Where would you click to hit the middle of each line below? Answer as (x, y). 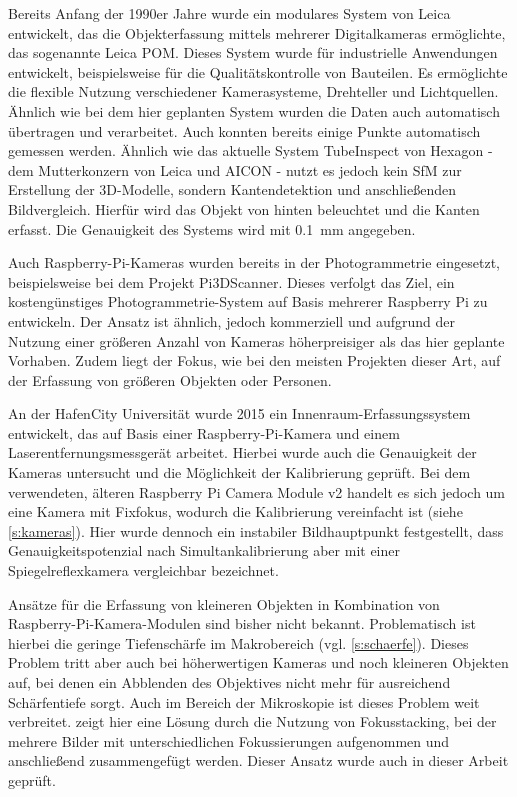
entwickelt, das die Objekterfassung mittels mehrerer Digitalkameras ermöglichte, (257, 32)
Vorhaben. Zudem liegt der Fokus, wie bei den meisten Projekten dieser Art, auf (254, 360)
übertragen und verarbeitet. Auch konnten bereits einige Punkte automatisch (244, 130)
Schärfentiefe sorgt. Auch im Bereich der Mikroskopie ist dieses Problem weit (244, 701)
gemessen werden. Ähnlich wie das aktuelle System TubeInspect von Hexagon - (250, 150)
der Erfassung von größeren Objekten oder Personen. (170, 379)
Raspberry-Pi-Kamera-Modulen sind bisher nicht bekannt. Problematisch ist (242, 623)
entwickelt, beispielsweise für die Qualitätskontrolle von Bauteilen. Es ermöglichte (258, 71)
